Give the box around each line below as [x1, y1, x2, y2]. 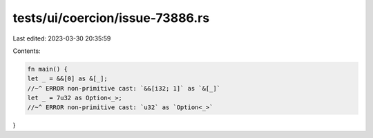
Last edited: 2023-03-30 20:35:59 [12, 34, 111, 43]
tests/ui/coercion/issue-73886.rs [12, 10, 210, 25]
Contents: [12, 47, 41, 55]
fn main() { [27, 65, 68, 73]
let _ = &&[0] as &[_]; [27, 75, 108, 82]
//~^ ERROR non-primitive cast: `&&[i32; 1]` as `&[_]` [27, 84, 221, 92]
